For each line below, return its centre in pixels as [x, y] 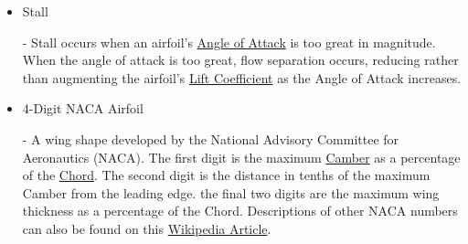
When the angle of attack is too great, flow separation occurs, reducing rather [240, 60]
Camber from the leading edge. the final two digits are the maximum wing [231, 192]
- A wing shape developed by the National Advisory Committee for [211, 138]
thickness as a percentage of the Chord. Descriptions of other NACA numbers [240, 211]
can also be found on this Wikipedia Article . [147, 228]
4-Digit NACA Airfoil [83, 108]
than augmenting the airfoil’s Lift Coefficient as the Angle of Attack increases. [242, 77]
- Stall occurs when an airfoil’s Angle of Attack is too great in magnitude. [229, 42]
